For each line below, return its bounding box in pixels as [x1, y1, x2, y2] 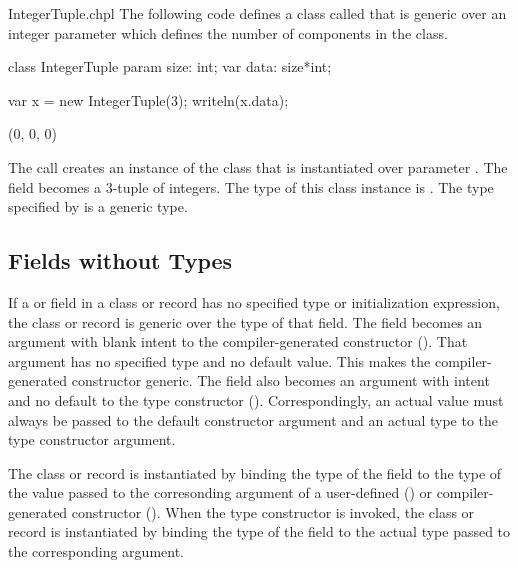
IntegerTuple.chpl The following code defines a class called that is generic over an [8, 3, 507, 23]
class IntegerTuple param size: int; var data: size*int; [8, 56, 332, 77]
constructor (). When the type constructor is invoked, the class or [71, 501, 475, 522]
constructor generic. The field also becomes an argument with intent [71, 370, 490, 391]
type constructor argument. [8, 429, 176, 450]
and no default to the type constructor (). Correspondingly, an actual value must [8, 389, 504, 410]
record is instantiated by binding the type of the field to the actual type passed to [8, 521, 511, 542]
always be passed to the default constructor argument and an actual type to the [8, 409, 499, 430]
